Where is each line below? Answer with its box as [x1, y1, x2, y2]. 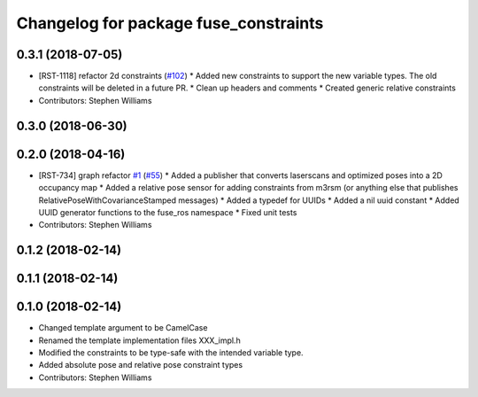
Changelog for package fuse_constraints [16, 13, 324, 33]
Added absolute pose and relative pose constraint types [38, 360, 243, 370]
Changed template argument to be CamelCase [38, 323, 208, 333]
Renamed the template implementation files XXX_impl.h [38, 335, 241, 346]
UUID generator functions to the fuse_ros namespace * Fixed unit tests [38, 206, 297, 217]
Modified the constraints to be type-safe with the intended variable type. [38, 347, 305, 358]
